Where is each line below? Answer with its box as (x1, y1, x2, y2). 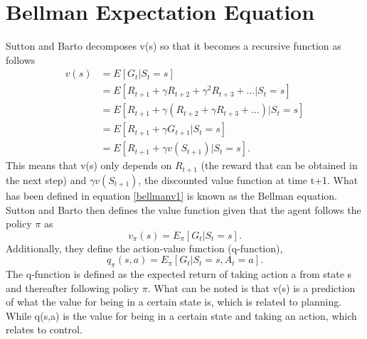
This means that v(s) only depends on (6, 158, 172, 173)
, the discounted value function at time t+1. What (138, 172, 358, 187)
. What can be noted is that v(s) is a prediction (147, 280, 356, 295)
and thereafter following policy (6, 280, 139, 295)
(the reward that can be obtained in (201, 158, 358, 173)
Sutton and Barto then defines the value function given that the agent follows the (6, 202, 361, 217)
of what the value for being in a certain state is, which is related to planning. (6, 294, 342, 309)
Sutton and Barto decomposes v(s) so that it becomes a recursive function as (6, 38, 341, 53)
